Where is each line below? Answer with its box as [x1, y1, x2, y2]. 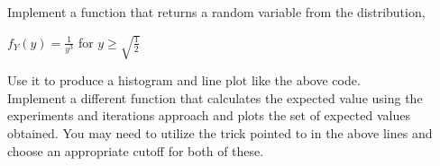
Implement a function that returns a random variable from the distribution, [7, 3, 426, 22]
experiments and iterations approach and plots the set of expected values [7, 106, 410, 125]
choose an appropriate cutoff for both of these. [7, 141, 264, 160]
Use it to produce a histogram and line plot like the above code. [7, 71, 361, 90]
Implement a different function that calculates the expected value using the [7, 88, 423, 107]
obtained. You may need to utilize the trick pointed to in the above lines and [7, 124, 433, 143]
